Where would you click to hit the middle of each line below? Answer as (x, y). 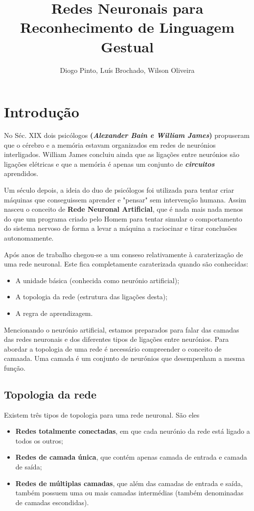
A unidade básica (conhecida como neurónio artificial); (97, 280)
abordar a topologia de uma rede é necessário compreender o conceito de (113, 348)
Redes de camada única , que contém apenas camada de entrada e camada (131, 457)
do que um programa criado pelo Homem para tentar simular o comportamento (123, 218)
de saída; (29, 467)
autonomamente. (29, 237)
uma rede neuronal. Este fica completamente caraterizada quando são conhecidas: (126, 264)
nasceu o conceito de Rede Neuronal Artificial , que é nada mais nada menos (124, 209)
